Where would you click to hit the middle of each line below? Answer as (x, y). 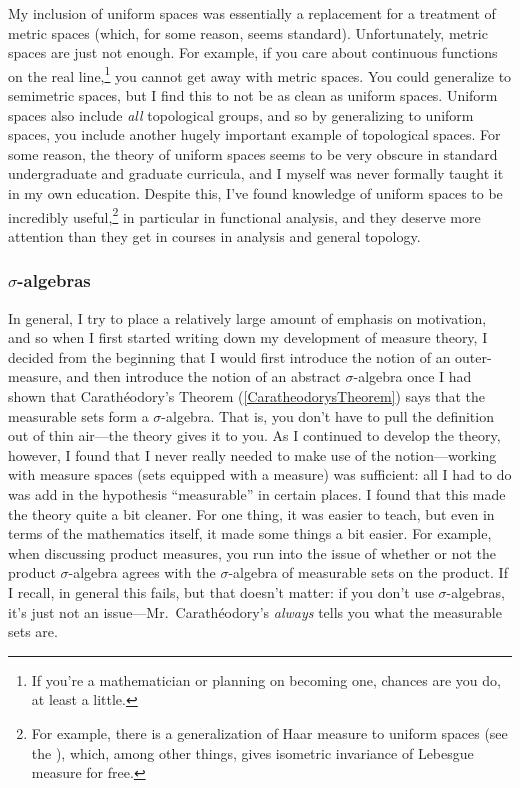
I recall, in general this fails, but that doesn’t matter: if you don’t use (221, 591)
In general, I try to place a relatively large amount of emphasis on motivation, (247, 317)
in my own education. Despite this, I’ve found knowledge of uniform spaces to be (255, 193)
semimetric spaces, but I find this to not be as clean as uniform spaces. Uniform (253, 95)
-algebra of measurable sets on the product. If (368, 572)
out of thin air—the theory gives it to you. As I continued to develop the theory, (254, 435)
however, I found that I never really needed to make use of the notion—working (252, 454)
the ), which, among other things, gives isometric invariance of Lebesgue (252, 752)
